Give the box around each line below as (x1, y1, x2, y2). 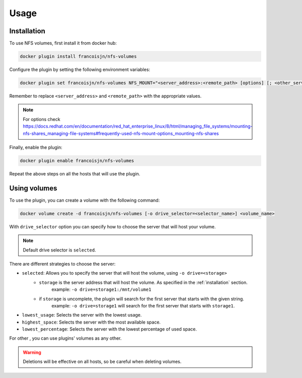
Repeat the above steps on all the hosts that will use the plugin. (9, 170, 140, 176)
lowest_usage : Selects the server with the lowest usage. (22, 312, 142, 318)
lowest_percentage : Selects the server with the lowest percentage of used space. (22, 326, 197, 332)
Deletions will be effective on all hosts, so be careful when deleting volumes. (23, 358, 182, 365)
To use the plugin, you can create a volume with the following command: (9, 197, 160, 203)
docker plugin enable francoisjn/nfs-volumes (20, 158, 134, 163)
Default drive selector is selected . (23, 247, 96, 253)
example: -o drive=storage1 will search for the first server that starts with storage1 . (51, 302, 235, 308)
